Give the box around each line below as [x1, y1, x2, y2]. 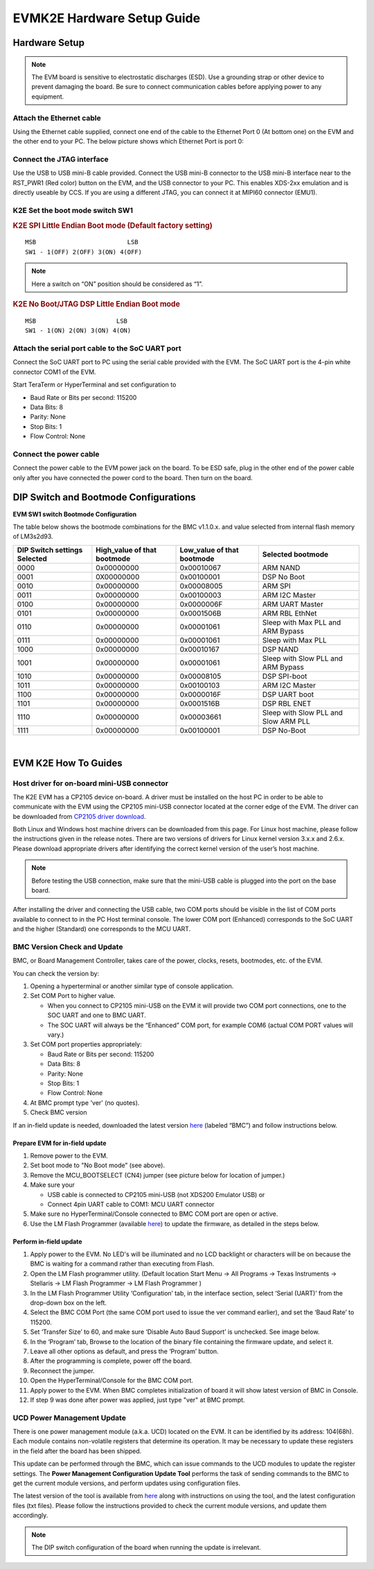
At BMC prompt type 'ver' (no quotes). [30, 1099, 140, 1107]
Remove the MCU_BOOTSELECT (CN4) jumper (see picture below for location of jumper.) [30, 1171, 285, 1179]
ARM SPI [262, 581, 291, 591]
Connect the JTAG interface [12, 155, 109, 164]
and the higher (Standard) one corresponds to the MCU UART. [12, 925, 191, 933]
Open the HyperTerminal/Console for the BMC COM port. [30, 1376, 194, 1384]
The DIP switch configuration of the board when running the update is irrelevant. [31, 1543, 261, 1551]
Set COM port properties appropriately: [30, 1040, 142, 1049]
